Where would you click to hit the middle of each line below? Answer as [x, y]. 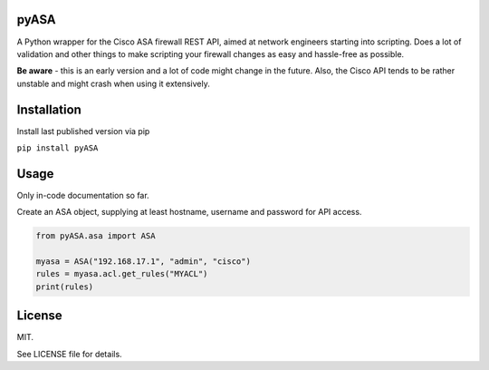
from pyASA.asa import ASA [96, 236]
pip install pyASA [58, 148]
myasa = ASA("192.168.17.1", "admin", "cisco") [143, 262]
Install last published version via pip [83, 131]
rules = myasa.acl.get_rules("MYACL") [122, 274]
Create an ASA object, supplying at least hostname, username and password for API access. [189, 212]
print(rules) [65, 287]
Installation [49, 109]
